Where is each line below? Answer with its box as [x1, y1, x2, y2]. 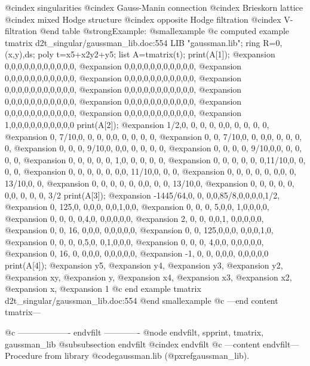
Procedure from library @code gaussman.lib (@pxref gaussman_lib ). [5, 349, 250, 362]
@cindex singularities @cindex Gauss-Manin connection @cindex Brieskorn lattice [5, 1, 303, 13]
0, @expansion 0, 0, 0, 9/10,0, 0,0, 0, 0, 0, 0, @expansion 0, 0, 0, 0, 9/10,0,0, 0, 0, [5, 142, 302, 154]
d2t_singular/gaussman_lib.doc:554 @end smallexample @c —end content [5, 294, 278, 306]
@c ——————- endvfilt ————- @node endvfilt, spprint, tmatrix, [5, 326, 264, 338]
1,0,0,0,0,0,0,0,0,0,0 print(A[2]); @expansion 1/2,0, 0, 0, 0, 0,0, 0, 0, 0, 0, [5, 118, 269, 130]
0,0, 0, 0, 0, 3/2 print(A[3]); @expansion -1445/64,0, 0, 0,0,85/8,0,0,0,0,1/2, [5, 188, 280, 201]
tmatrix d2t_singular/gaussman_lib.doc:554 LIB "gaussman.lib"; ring [5, 36, 260, 48]
